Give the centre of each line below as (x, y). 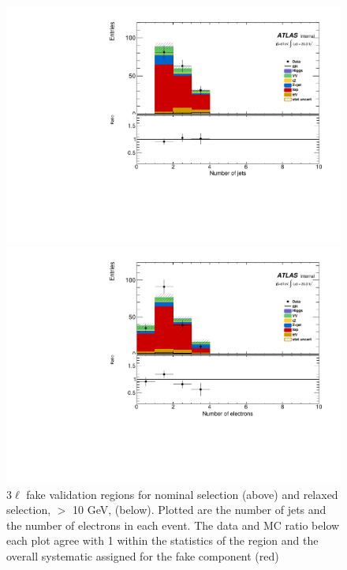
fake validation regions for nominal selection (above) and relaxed (182, 494)
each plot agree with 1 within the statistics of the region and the (162, 540)
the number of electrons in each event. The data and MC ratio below (173, 525)
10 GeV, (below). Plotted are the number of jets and (200, 510)
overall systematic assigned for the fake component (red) (143, 555)
